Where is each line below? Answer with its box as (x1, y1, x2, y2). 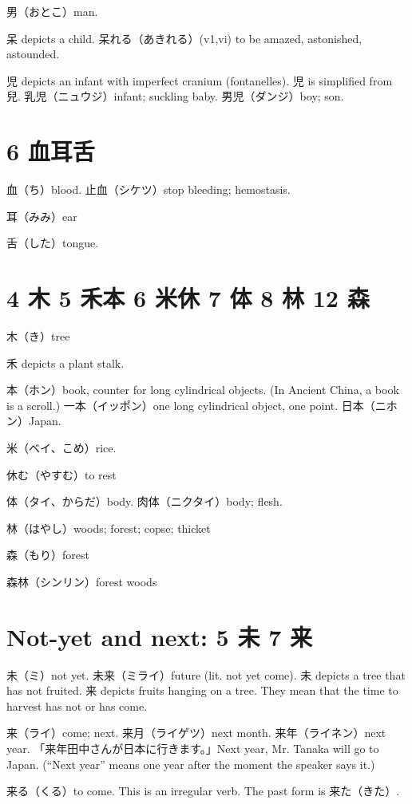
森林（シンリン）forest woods (6, 573, 157, 589)
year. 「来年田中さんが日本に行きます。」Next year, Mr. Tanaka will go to (6, 740, 379, 757)
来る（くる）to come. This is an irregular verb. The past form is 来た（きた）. (6, 782, 400, 799)
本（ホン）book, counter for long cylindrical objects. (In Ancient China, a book (6, 381, 399, 398)
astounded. (6, 45, 60, 62)
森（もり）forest (6, 546, 89, 563)
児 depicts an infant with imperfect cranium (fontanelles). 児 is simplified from (6, 72, 393, 89)
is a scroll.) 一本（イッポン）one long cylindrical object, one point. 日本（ (6, 396, 375, 413)
